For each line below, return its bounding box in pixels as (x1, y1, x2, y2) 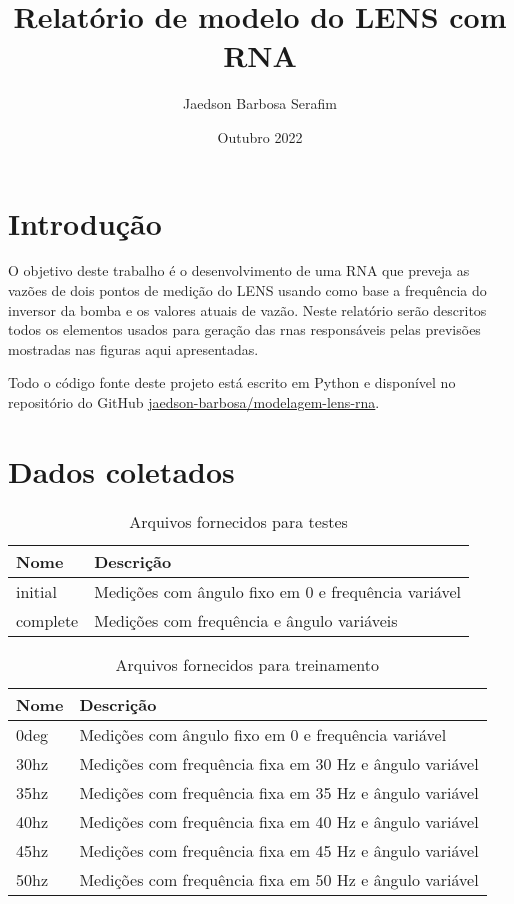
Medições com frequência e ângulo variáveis (94, 608, 398, 632)
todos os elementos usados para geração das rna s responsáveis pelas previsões (8, 319, 481, 340)
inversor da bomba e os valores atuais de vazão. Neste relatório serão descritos (8, 299, 487, 320)
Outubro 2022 (217, 126, 303, 147)
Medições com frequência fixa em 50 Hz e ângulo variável (79, 867, 479, 891)
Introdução (8, 202, 162, 243)
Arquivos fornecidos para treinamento (115, 652, 380, 676)
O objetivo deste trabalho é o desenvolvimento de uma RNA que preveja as (8, 260, 470, 281)
